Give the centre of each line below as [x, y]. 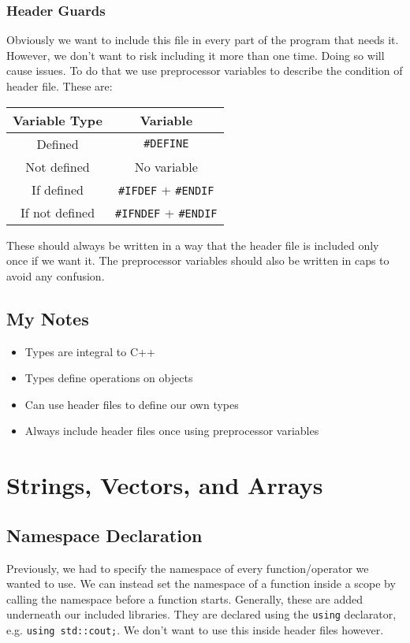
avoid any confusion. [56, 275]
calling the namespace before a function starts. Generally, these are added [185, 598]
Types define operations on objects [109, 378]
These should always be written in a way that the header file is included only [193, 245]
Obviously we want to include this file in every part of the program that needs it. [203, 40]
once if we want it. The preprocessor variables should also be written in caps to [198, 260]
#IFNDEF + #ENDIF [166, 212]
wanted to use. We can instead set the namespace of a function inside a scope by [201, 584]
